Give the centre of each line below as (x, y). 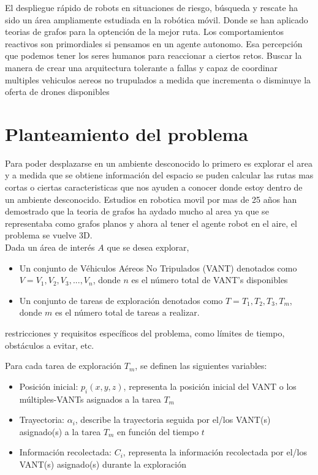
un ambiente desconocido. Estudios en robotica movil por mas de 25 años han (151, 199)
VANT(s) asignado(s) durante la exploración (103, 464)
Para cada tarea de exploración (63, 366)
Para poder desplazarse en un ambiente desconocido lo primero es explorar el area (159, 163)
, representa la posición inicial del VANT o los (210, 386)
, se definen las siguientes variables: (201, 366)
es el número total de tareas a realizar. (127, 312)
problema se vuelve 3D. (49, 235)
